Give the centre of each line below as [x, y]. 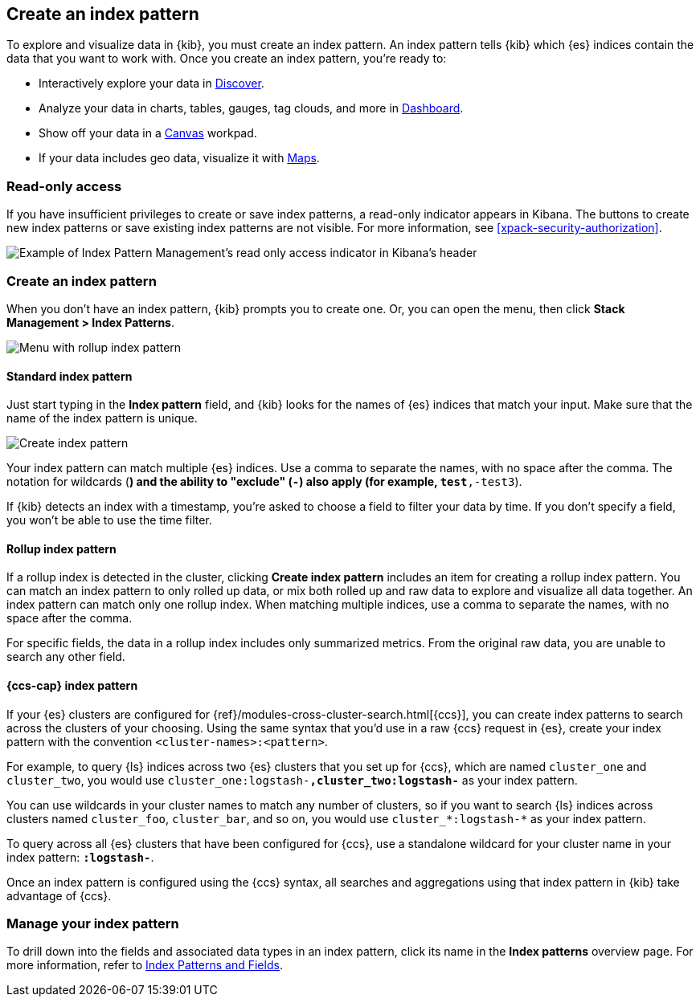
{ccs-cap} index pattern [72, 685]
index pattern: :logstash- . [80, 857]
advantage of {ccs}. [59, 895]
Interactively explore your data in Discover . [151, 84]
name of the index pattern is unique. [102, 418]
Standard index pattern [70, 376]
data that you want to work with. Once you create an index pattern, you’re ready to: [227, 59]
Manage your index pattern [93, 923]
